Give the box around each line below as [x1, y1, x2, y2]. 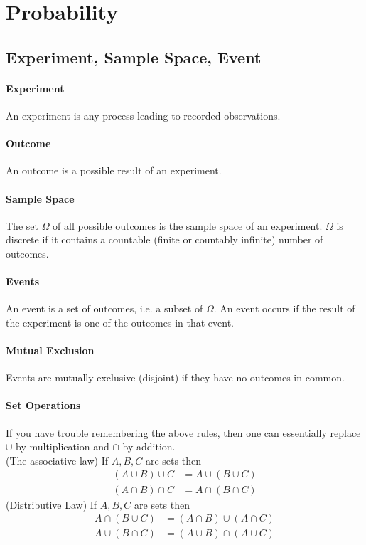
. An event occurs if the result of [213, 301, 355, 316]
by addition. [122, 439, 176, 454]
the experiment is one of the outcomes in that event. [6, 314, 234, 329]
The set [6, 218, 38, 233]
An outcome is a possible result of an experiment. [6, 163, 222, 178]
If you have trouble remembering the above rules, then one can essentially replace [6, 425, 361, 440]
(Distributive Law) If [6, 497, 97, 512]
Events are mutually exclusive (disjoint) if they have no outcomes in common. [6, 370, 345, 385]
